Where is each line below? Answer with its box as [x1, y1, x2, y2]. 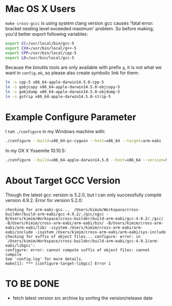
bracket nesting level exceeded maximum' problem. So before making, [5, 25, 155, 31]
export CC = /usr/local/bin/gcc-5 [5, 40, 74, 46]
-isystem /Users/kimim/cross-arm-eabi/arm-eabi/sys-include [35, 229, 166, 235]
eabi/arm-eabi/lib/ [5, 225, 47, 230]
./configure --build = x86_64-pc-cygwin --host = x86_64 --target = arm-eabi [5, 138, 161, 144]
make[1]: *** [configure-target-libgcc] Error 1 [5, 261, 111, 266]
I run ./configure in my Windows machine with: [5, 128, 106, 134]
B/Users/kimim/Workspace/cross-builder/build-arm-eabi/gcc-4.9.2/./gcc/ [5, 216, 164, 221]
